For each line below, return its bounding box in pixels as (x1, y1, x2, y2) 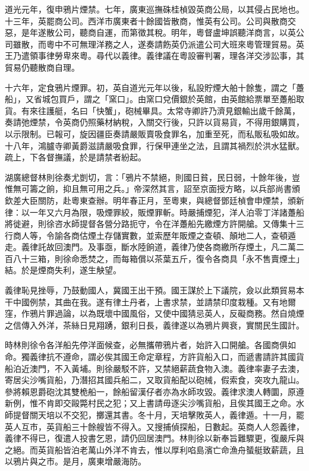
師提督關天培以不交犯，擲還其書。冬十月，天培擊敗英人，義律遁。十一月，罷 (5, 409, 304, 421)
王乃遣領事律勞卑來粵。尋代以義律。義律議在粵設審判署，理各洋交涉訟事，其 (5, 49, 304, 62)
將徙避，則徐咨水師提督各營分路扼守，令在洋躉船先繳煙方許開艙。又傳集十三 (5, 217, 304, 230)
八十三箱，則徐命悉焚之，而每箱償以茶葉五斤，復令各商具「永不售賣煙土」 (12, 252, 304, 264)
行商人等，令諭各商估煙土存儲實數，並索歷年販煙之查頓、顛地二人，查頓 (5, 229, 288, 241)
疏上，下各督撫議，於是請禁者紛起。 (5, 151, 146, 163)
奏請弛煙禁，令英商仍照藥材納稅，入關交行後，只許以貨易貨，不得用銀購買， (5, 116, 304, 128)
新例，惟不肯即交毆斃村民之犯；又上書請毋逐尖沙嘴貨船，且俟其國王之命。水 (5, 397, 304, 409)
